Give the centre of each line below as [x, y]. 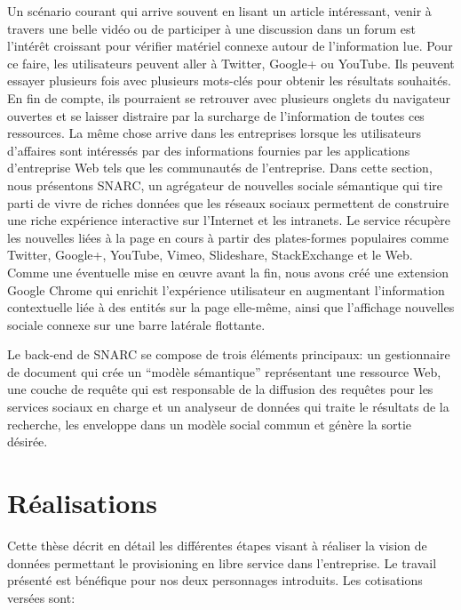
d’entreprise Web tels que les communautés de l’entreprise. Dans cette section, [220, 168]
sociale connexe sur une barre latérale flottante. [136, 324]
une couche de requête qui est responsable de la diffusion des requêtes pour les [220, 389]
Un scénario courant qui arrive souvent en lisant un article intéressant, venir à [219, 11]
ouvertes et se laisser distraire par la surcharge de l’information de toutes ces [216, 115]
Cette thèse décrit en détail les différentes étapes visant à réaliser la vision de [217, 545]
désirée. [28, 441]
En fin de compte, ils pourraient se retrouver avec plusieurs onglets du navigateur [229, 97]
